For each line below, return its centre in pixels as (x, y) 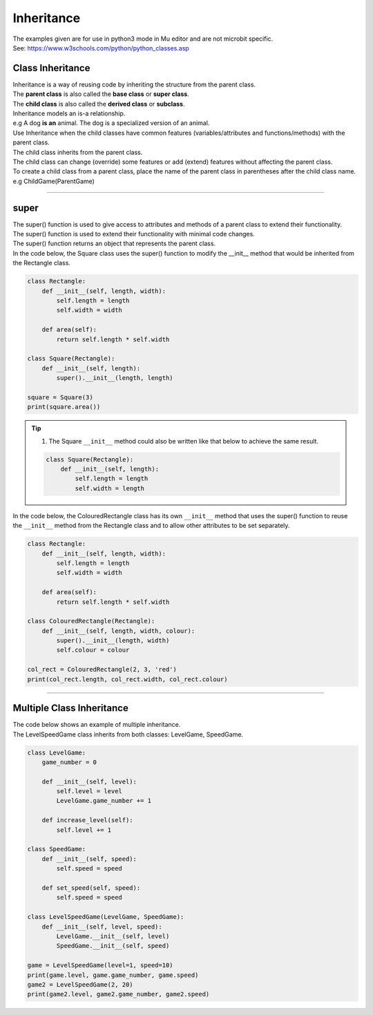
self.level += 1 (84, 830)
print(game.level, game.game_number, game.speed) (113, 975)
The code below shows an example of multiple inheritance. (97, 725)
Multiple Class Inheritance (71, 708)
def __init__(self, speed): (89, 859)
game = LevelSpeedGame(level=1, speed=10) (100, 965)
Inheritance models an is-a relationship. (69, 113)
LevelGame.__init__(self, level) (113, 936)
